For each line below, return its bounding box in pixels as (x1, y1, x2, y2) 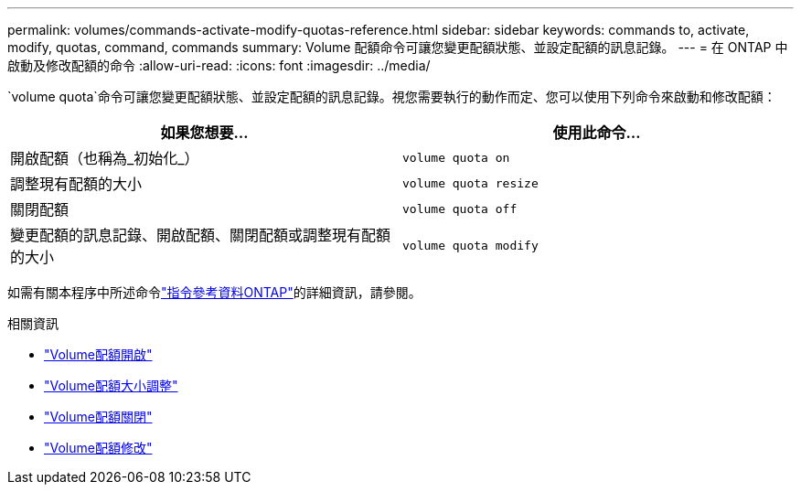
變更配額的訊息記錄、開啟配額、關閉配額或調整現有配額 (10, 226, 391, 244)
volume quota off (402, 201, 518, 216)
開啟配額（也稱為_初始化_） (10, 149, 199, 167)
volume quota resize (402, 176, 539, 190)
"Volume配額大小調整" (44, 378, 178, 393)
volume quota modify (402, 238, 539, 252)
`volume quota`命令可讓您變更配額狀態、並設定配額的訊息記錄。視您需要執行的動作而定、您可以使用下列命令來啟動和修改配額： (7, 89, 776, 104)
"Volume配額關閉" (44, 409, 153, 424)
